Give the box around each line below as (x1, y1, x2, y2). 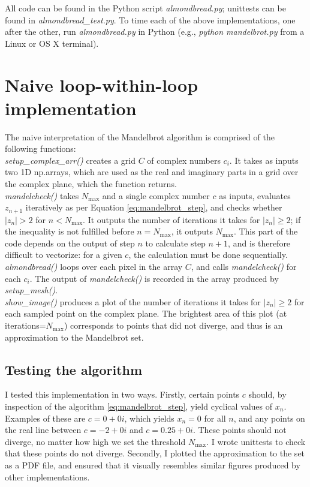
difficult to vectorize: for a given (5, 248, 122, 261)
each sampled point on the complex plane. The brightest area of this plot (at (5, 307, 287, 320)
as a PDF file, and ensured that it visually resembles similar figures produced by (5, 459, 300, 471)
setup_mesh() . (5, 284, 58, 296)
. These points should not (192, 423, 287, 436)
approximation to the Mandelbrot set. (5, 330, 144, 343)
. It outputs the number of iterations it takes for (83, 213, 260, 226)
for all (204, 411, 226, 424)
